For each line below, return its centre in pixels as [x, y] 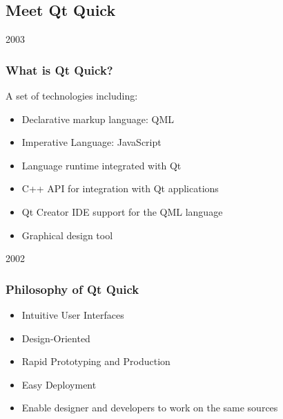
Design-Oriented [56, 338]
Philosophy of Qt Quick [72, 289]
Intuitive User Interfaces [73, 314]
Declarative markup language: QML [98, 119]
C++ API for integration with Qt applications [120, 188]
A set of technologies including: [72, 96]
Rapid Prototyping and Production [96, 361]
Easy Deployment [59, 384]
